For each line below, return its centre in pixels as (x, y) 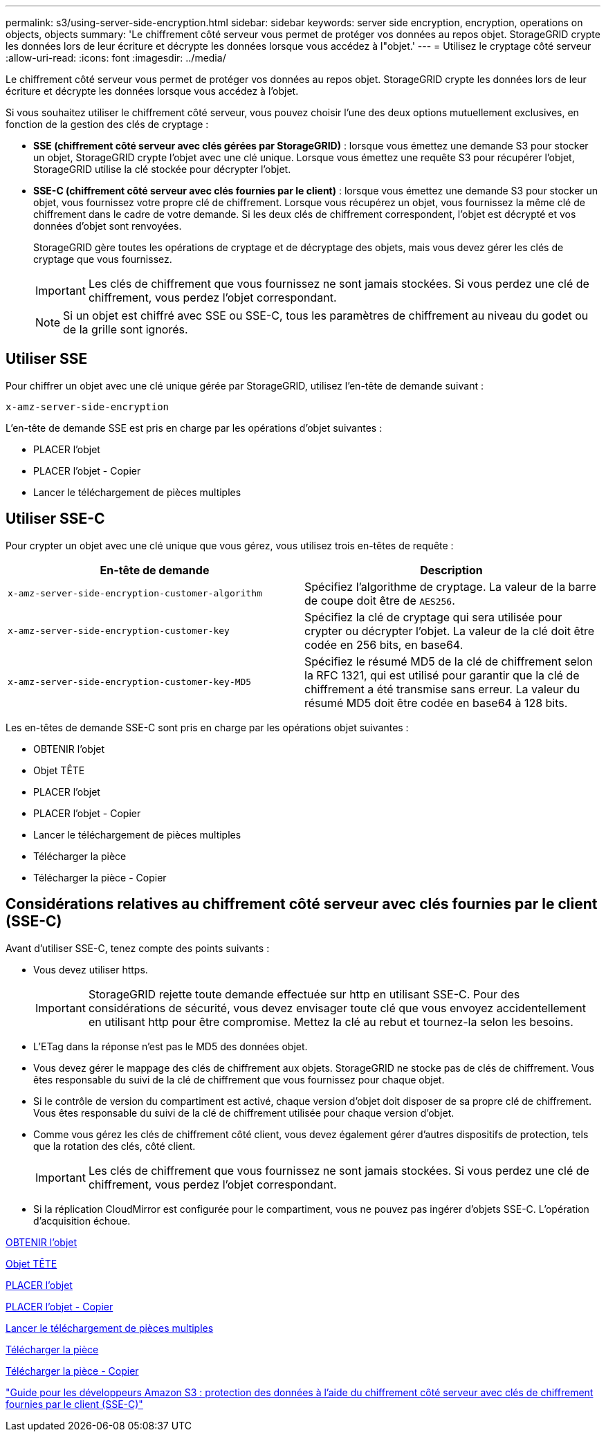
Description (451, 570)
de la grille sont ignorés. (126, 329)
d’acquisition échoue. (82, 1220)
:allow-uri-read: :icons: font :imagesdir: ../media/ (116, 58)
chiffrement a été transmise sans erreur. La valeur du (442, 689)
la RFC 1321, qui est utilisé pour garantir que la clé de (442, 675)
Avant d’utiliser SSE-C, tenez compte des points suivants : (138, 948)
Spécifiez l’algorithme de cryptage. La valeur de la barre (450, 586)
